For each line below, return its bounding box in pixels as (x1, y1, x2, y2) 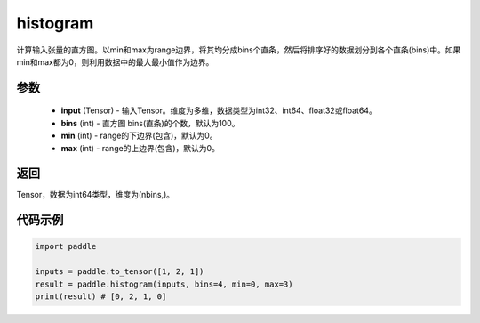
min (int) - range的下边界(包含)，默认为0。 (60, 130, 218, 141)
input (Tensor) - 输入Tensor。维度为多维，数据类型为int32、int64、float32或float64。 (60, 105, 377, 116)
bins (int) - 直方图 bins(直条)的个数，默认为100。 (60, 117, 240, 128)
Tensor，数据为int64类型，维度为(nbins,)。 (16, 190, 175, 200)
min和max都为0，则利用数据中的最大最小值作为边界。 (16, 56, 214, 67)
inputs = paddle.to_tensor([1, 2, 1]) (35, 267, 204, 277)
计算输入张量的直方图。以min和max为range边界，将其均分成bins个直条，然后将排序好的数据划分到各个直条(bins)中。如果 (16, 44, 461, 55)
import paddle (35, 241, 97, 252)
